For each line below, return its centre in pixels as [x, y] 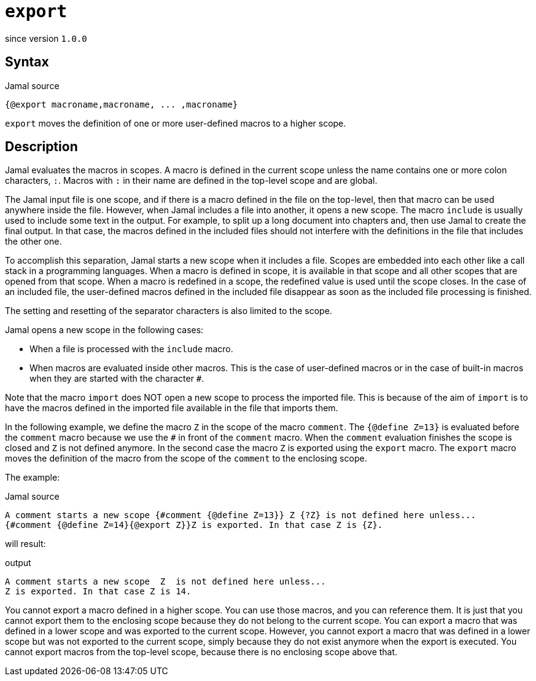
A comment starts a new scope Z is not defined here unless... [165, 582]
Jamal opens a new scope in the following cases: [104, 330]
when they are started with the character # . [117, 379]
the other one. [33, 242]
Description [41, 147]
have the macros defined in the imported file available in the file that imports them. [172, 408]
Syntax [27, 62]
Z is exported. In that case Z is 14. [98, 592]
